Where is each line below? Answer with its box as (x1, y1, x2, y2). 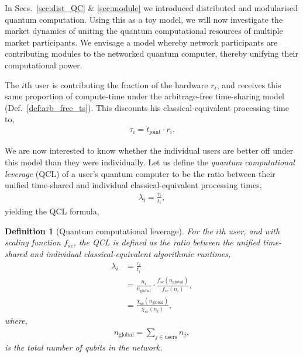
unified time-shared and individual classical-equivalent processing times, (5, 179, 262, 191)
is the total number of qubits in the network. (5, 341, 163, 353)
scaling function (5, 236, 61, 248)
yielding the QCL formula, (5, 205, 99, 217)
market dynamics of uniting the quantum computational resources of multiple (5, 25, 283, 37)
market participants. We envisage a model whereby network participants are (5, 36, 278, 48)
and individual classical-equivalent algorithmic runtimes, (30, 248, 231, 260)
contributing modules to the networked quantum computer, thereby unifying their (5, 47, 298, 60)
